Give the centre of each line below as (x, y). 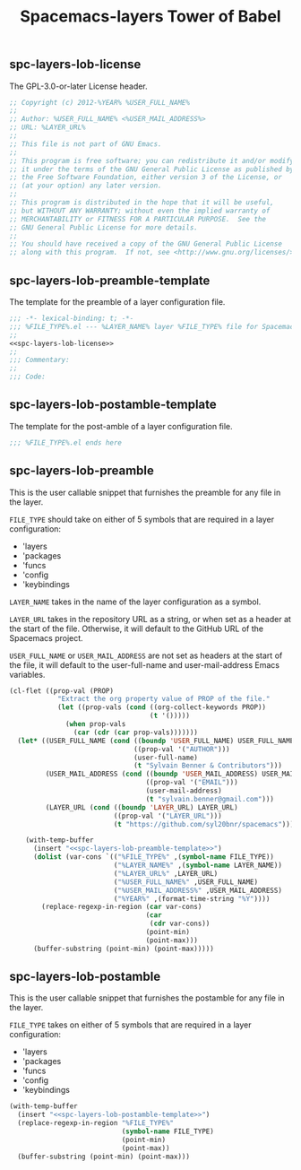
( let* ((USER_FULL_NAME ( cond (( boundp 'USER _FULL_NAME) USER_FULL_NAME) (158, 741)
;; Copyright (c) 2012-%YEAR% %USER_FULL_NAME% (100, 102)
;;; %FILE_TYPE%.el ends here (66, 442)
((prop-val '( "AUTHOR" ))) (181, 749)
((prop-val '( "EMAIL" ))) (192, 783)
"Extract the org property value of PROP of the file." (163, 699)
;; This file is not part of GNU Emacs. (86, 144)
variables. (27, 674)
